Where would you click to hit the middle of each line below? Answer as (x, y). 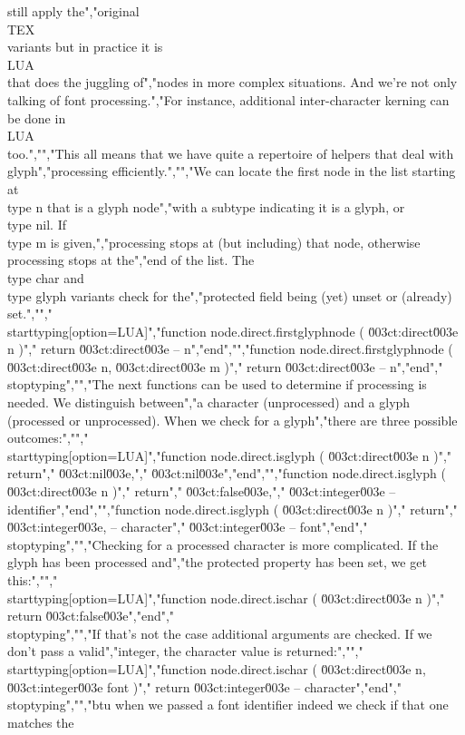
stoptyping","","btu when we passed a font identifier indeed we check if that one (228, 705)
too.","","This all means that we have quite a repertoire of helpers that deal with (231, 153)
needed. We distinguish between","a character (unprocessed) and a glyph (209, 402)
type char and (46, 277)
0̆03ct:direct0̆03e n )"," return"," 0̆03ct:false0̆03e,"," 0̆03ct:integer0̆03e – (202, 491)
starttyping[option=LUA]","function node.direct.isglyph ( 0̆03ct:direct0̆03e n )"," (230, 455)
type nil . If (37, 225)
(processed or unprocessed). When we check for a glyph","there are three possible (232, 420)
